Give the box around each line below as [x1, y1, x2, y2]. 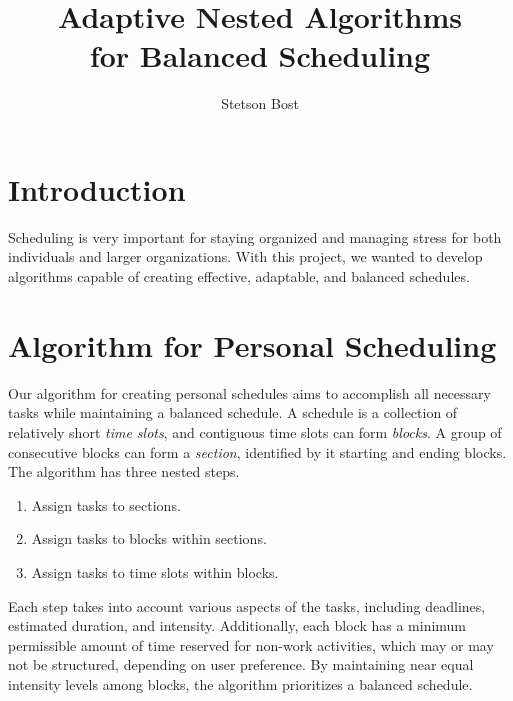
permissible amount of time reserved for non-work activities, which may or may [8, 634, 494, 655]
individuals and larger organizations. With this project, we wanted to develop [8, 246, 483, 267]
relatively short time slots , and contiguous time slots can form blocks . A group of [8, 421, 502, 442]
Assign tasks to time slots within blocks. [31, 561, 279, 582]
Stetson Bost [221, 93, 299, 114]
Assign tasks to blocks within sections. [31, 528, 267, 549]
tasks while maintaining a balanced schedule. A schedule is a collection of [8, 402, 458, 423]
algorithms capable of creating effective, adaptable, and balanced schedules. [8, 266, 470, 287]
